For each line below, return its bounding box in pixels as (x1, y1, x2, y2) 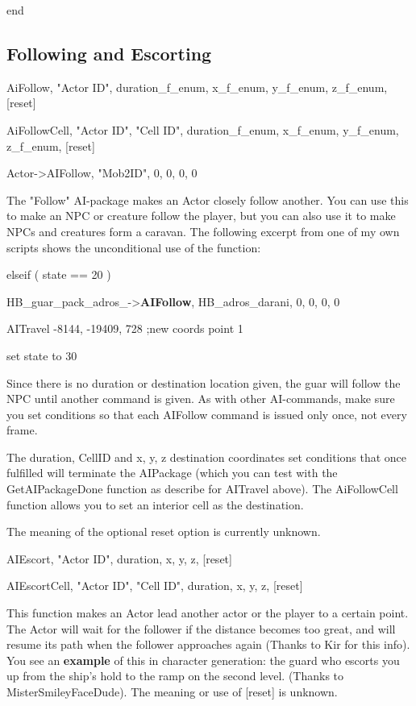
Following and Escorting (6, 40, 212, 65)
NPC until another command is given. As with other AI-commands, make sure (6, 390, 395, 407)
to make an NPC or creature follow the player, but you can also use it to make (6, 207, 396, 224)
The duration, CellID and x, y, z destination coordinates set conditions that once (6, 448, 407, 465)
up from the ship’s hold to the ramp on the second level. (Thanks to (6, 667, 344, 684)
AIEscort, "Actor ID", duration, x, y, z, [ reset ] (6, 550, 232, 567)
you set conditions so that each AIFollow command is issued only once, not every (6, 405, 407, 422)
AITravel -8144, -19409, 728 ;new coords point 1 (6, 320, 243, 337)
